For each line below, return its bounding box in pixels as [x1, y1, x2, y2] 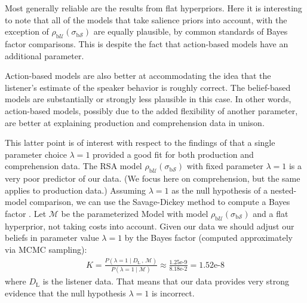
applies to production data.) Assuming [5, 183, 146, 196]
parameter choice [5, 148, 67, 160]
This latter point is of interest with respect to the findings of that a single [5, 136, 275, 149]
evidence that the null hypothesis [5, 286, 126, 299]
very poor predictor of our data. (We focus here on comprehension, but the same [5, 172, 300, 185]
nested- [270, 183, 297, 196]
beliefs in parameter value [5, 231, 99, 244]
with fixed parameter [186, 160, 263, 172]
